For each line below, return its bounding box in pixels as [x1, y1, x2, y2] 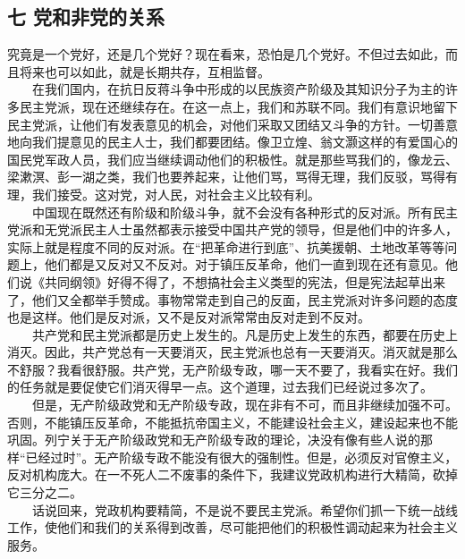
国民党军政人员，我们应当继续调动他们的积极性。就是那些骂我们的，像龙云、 [7, 149, 458, 168]
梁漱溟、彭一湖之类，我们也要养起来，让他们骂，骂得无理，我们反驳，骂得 [7, 167, 445, 186]
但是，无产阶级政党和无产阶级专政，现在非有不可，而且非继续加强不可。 [31, 395, 458, 414]
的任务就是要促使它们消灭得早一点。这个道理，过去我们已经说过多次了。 [7, 377, 433, 396]
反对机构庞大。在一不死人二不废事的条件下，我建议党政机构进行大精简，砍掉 [7, 465, 458, 484]
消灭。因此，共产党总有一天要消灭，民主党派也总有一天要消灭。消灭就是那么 [7, 343, 458, 361]
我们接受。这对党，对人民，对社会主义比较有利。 [31, 184, 320, 203]
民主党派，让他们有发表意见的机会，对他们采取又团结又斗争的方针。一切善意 [7, 114, 458, 133]
